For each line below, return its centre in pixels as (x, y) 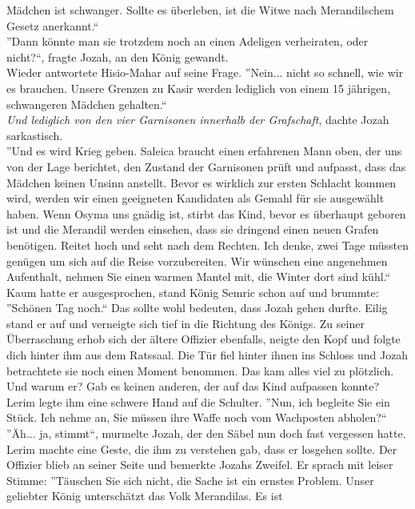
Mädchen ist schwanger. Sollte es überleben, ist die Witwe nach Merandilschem (200, 10)
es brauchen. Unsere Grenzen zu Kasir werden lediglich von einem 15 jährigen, (199, 88)
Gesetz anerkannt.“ (53, 25)
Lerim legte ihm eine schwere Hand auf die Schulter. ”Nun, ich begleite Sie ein (198, 401)
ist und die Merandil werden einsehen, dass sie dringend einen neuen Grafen (193, 229)
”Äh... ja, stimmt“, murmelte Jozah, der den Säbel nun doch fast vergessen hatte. (206, 433)
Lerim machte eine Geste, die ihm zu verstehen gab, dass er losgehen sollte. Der (202, 449)
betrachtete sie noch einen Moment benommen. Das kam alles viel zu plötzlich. (200, 370)
